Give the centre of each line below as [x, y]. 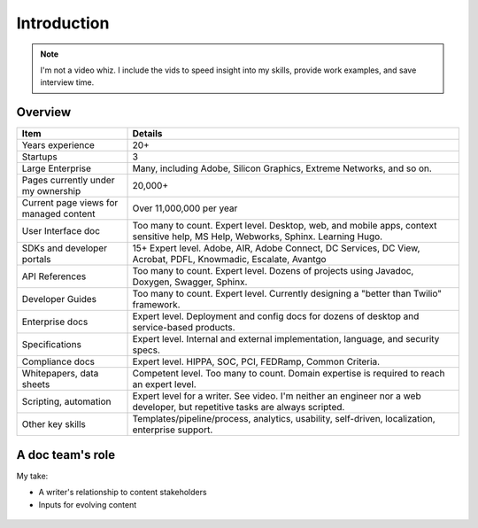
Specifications [51, 345]
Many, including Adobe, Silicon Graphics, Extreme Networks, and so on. [282, 168]
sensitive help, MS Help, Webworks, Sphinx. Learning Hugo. [258, 237]
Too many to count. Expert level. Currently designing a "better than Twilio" [287, 294]
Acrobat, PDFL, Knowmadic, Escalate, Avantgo [229, 260]
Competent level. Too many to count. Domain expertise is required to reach [289, 374]
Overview [44, 112]
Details [147, 134]
